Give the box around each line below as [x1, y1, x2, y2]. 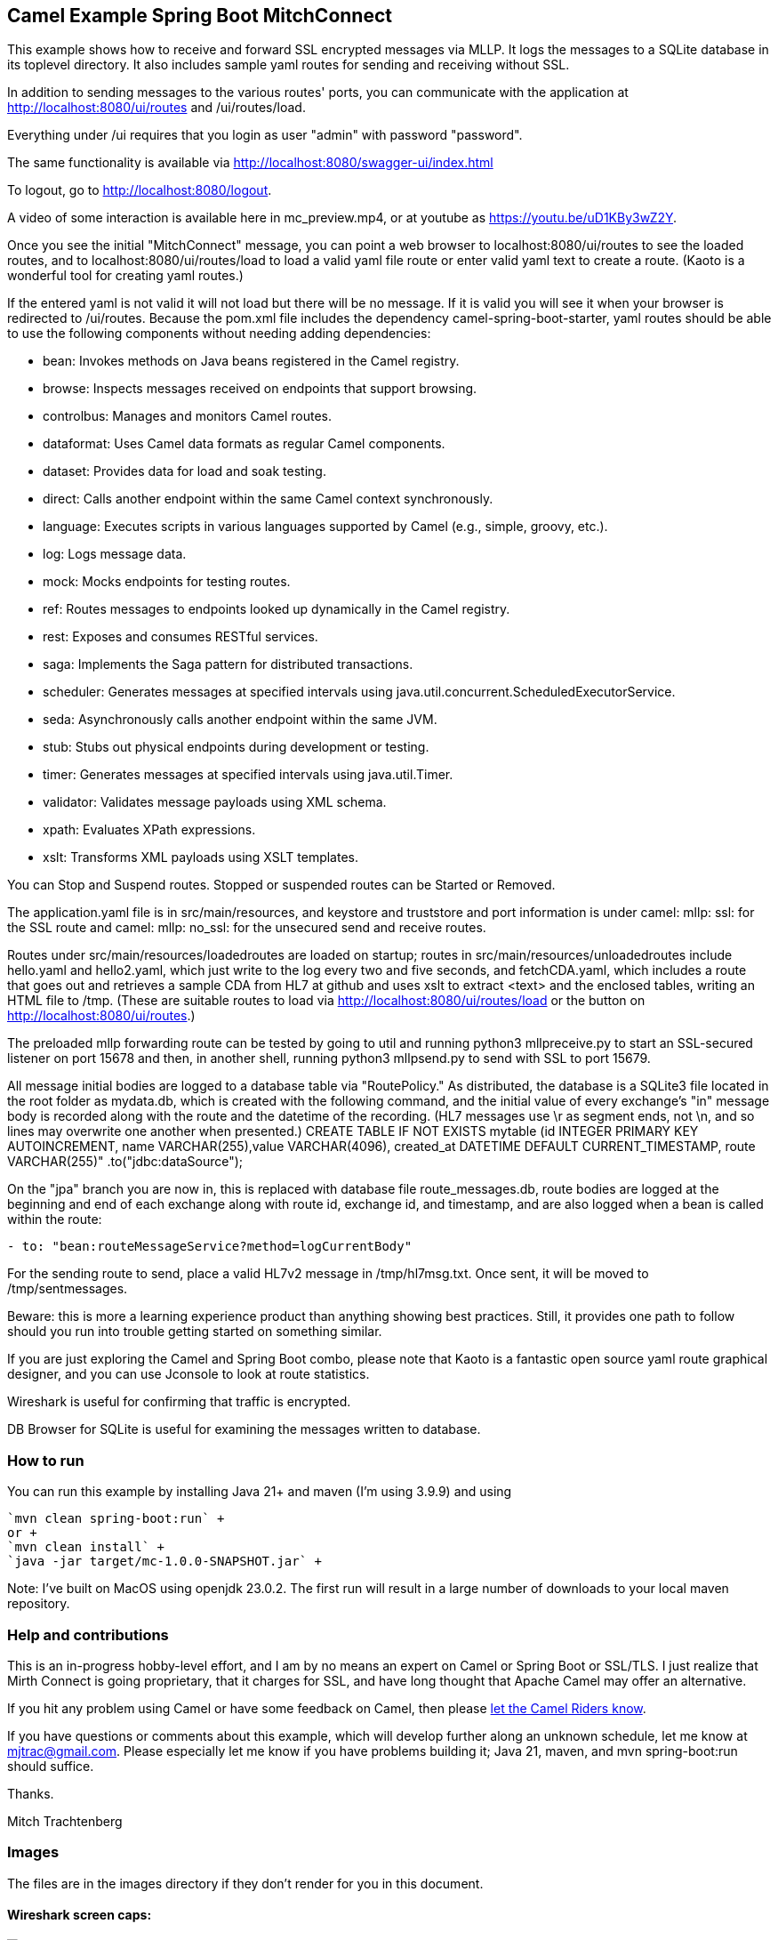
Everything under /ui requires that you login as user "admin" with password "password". [7, 127, 523, 143]
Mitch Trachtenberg [7, 1813, 123, 1829]
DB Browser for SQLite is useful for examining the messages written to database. [7, 1421, 481, 1437]
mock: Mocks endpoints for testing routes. [43, 574, 291, 590]
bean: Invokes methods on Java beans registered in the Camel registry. [43, 353, 460, 369]
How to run [7, 1451, 84, 1469]
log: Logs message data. [43, 546, 187, 562]
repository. [7, 1596, 70, 1612]
